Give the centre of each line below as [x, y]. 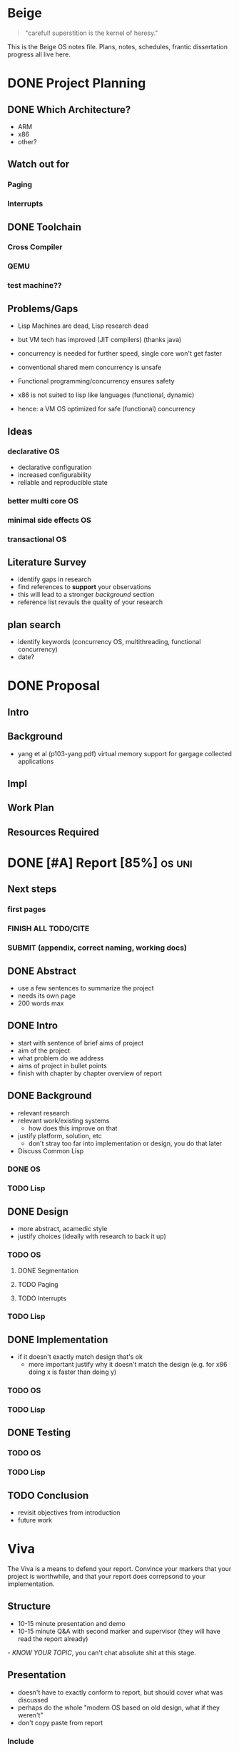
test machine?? [35, 286]
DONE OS [24, 1169]
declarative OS [34, 451]
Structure [29, 1606]
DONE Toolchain [45, 227]
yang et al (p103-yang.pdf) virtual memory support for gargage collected [124, 753]
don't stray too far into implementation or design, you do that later [125, 1143]
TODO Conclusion [48, 1495]
